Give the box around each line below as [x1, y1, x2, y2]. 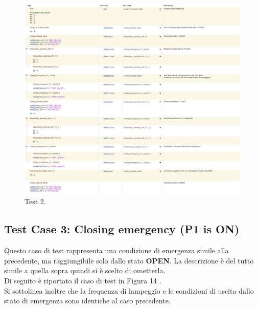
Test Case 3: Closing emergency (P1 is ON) [4, 221, 240, 237]
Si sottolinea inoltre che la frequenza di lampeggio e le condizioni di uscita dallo [4, 285, 254, 296]
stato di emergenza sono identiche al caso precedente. [4, 295, 171, 306]
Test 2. [25, 196, 46, 207]
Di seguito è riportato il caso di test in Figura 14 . [4, 275, 161, 285]
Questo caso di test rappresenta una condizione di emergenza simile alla [4, 245, 229, 256]
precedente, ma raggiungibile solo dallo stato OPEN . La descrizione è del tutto [4, 255, 254, 266]
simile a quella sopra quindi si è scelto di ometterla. [4, 265, 166, 276]
